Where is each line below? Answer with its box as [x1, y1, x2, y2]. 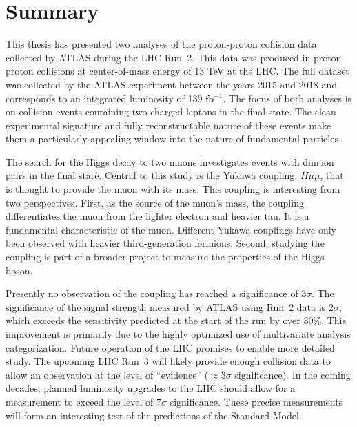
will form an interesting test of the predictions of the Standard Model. [6, 408, 302, 422]
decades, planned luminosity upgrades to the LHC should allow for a [6, 381, 296, 395]
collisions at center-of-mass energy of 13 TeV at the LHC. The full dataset [37, 64, 349, 78]
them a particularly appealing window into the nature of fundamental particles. [6, 131, 341, 146]
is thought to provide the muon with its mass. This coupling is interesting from [6, 182, 340, 196]
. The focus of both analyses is [223, 91, 352, 105]
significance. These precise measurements [170, 394, 343, 408]
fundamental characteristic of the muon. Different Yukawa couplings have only [6, 222, 336, 236]
